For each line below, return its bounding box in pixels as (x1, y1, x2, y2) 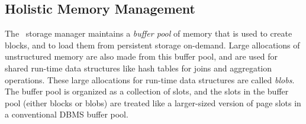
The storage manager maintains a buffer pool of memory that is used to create (5, 27, 292, 40)
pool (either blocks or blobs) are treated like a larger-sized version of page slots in (5, 96, 301, 109)
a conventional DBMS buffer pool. (5, 108, 128, 120)
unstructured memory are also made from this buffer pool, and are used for (5, 50, 278, 63)
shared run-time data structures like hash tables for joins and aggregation (5, 61, 272, 74)
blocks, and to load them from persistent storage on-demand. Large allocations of (5, 38, 300, 51)
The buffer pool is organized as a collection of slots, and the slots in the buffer (5, 85, 289, 97)
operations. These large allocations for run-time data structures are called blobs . (5, 73, 295, 86)
